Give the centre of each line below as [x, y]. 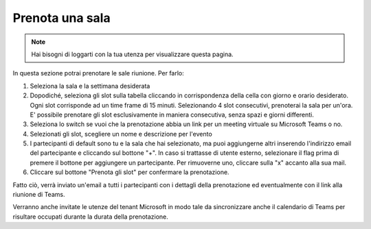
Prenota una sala [61, 18]
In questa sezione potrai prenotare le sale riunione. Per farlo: [99, 73]
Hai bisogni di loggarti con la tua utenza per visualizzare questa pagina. [132, 54]
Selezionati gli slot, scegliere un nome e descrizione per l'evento [121, 134]
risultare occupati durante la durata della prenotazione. [90, 217]
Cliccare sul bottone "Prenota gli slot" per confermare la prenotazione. [130, 172]
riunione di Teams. [39, 195]
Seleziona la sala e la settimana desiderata [90, 86]
